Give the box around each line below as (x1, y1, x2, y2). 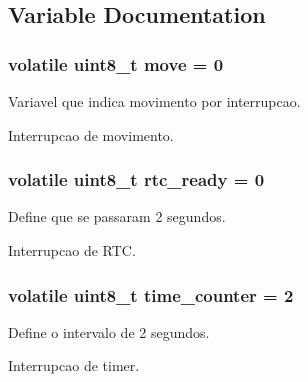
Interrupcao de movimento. (8, 124, 174, 145)
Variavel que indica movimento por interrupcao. (8, 91, 301, 111)
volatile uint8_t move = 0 (8, 51, 224, 76)
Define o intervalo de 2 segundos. (8, 321, 210, 342)
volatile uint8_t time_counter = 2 (8, 282, 294, 307)
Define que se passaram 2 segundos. (8, 206, 226, 227)
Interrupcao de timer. (8, 355, 140, 376)
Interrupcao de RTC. (8, 240, 136, 260)
